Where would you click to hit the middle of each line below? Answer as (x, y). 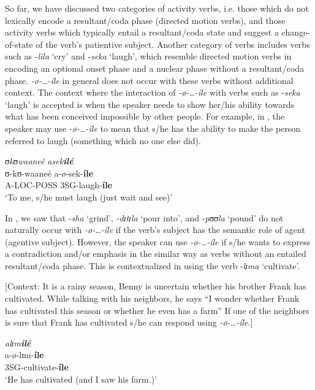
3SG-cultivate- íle (37, 367)
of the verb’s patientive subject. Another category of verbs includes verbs (173, 44)
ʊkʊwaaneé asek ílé (39, 161)
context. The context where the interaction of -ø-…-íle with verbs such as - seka (153, 92)
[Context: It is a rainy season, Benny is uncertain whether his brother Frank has (156, 286)
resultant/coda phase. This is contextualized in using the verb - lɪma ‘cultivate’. (153, 265)
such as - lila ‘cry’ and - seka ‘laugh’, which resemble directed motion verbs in (148, 56)
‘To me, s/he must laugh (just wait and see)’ (89, 197)
